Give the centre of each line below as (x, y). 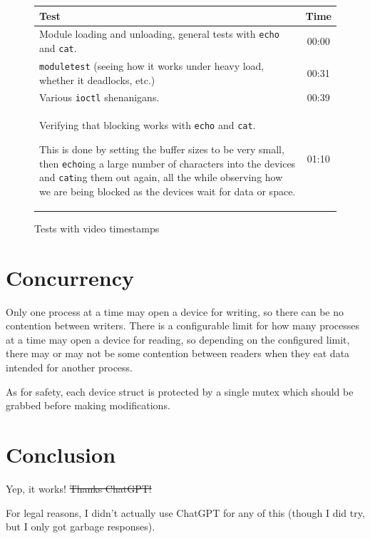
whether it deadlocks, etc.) (97, 79)
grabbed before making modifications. (88, 405)
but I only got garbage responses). (81, 527)
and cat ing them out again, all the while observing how (161, 177)
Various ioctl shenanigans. (99, 97)
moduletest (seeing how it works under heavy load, (152, 65)
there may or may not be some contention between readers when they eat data (178, 353)
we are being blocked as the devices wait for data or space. (168, 191)
